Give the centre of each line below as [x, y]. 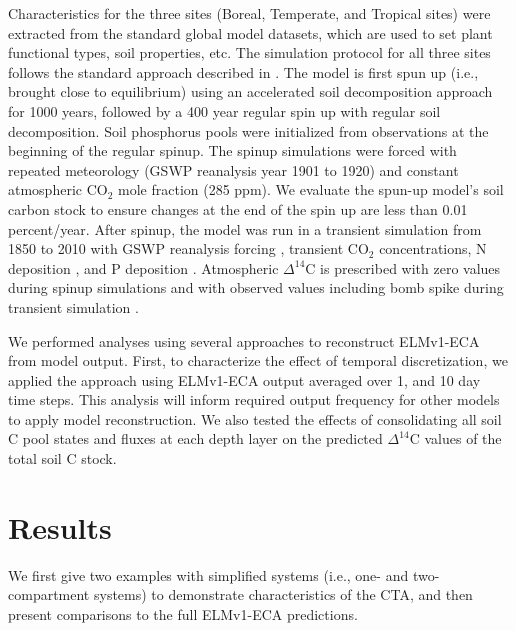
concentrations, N [433, 248]
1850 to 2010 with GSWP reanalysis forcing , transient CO [188, 248]
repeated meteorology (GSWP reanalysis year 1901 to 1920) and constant [233, 169]
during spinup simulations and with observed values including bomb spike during [256, 287]
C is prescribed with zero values [403, 267]
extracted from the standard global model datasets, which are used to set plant [250, 32]
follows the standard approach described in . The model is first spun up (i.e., [243, 71]
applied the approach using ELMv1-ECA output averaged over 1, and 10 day [244, 379]
